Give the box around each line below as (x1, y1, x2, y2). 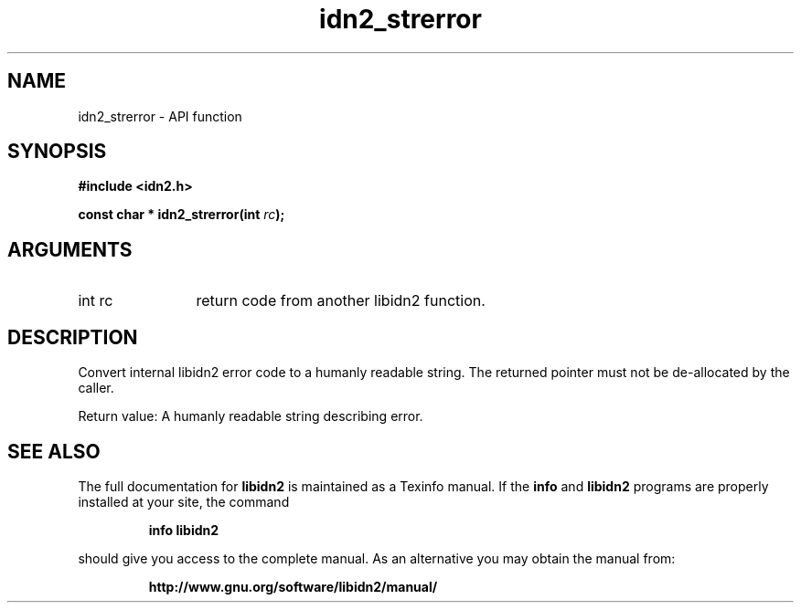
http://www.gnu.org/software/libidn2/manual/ (148, 578, 438, 594)
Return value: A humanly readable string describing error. (78, 408, 423, 425)
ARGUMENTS (7, 237, 133, 261)
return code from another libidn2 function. (196, 291, 486, 310)
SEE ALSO (7, 439, 101, 463)
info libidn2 (148, 521, 219, 538)
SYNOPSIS (7, 140, 107, 163)
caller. (78, 380, 114, 396)
